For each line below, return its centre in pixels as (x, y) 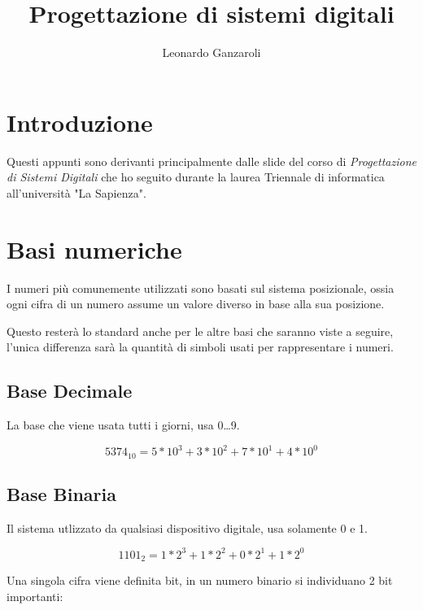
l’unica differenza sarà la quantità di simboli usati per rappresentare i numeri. (200, 347)
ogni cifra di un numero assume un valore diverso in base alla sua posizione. (196, 304)
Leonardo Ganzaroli (211, 52)
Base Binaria (61, 494)
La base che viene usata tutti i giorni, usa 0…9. (123, 425)
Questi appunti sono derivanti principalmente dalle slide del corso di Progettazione (211, 161)
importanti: (35, 597)
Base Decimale (70, 391)
